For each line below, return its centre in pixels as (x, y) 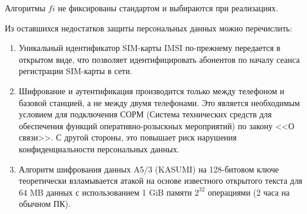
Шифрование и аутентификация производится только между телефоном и (151, 90)
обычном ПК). (45, 204)
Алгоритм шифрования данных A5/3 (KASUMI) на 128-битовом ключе (149, 169)
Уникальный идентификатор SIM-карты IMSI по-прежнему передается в (150, 48)
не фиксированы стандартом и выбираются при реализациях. (168, 8)
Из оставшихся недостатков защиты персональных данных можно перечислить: (148, 28)
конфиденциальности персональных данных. (99, 148)
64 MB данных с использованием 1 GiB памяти (105, 192)
